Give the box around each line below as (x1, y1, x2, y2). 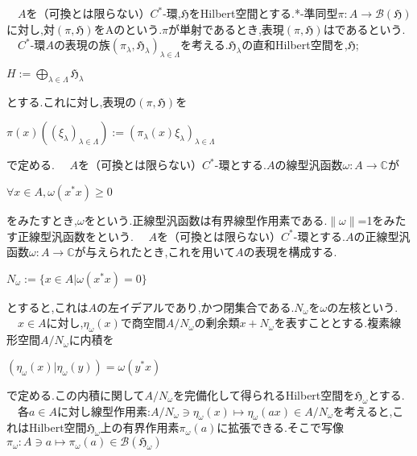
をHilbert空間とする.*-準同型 (188, 5, 338, 21)
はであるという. (323, 20, 406, 37)
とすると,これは (6, 298, 89, 315)
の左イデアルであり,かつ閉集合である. (96, 298, 295, 315)
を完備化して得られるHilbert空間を (173, 386, 355, 403)
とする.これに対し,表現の (6, 93, 137, 110)
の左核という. (327, 298, 398, 315)
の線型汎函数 (275, 156, 343, 173)
